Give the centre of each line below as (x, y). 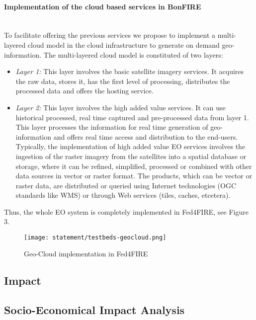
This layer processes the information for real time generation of (112, 127)
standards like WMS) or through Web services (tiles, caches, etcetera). (123, 195)
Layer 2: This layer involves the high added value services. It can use (121, 107)
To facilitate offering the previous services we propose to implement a (110, 35)
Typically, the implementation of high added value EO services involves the (130, 146)
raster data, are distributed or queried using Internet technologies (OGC (126, 185)
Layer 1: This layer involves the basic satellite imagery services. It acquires (130, 71)
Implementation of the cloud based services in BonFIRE (103, 6)
